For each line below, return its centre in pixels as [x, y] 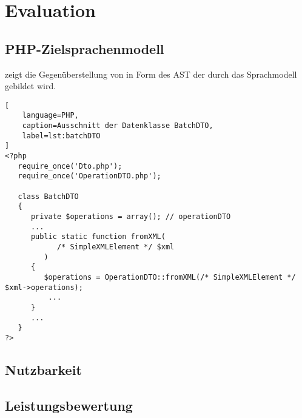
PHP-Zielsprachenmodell [85, 48]
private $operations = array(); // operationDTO [131, 216]
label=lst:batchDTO [61, 136]
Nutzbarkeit [43, 369]
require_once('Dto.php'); [70, 166]
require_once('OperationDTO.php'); [89, 176]
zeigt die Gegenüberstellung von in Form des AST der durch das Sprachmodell [151, 74]
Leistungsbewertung [69, 405]
